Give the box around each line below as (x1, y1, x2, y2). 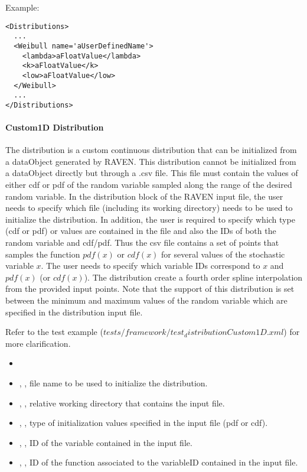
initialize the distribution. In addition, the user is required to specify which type (5, 213, 295, 225)
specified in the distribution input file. (5, 305, 143, 318)
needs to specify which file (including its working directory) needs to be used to (5, 201, 293, 214)
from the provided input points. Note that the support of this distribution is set (5, 282, 295, 295)
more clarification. (5, 337, 71, 349)
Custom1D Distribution (5, 121, 104, 134)
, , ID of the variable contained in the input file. (19, 436, 192, 448)
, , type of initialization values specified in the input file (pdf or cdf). (19, 416, 268, 429)
